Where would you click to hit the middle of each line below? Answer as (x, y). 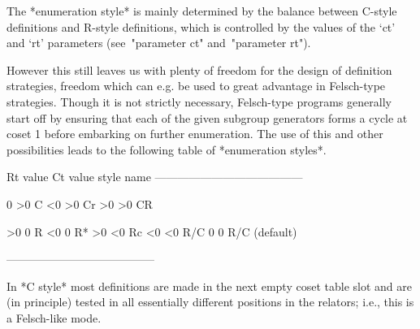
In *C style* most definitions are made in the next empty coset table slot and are (209, 286)
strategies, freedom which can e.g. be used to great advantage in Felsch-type (196, 86)
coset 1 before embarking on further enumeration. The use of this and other (195, 134)
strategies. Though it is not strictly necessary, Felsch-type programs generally (199, 101)
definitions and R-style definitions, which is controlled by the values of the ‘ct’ (201, 26)
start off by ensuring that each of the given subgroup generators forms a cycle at (207, 117)
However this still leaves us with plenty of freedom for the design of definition (199, 69)
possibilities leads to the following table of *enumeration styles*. (167, 149)
